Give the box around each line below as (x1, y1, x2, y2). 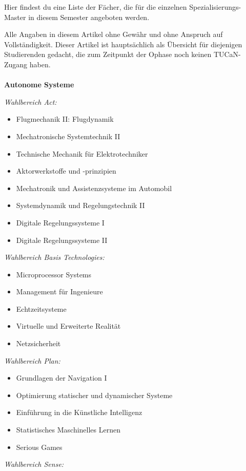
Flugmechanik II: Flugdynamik (16, 114, 114, 124)
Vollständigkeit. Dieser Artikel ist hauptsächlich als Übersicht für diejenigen (4, 39, 242, 49)
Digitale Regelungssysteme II (16, 234, 108, 245)
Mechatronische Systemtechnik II (16, 130, 120, 141)
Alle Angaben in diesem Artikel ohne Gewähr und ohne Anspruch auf (4, 29, 223, 40)
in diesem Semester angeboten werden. (28, 11, 150, 22)
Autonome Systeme (4, 79, 74, 90)
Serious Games (16, 441, 63, 452)
